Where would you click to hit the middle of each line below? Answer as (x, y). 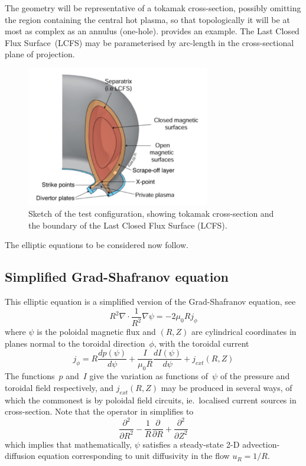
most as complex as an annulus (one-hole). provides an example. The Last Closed (152, 31)
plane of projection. (40, 54)
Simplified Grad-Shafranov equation (117, 277)
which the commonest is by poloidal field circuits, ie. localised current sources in (151, 400)
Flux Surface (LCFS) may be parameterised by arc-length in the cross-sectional (149, 42)
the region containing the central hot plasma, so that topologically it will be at (147, 19)
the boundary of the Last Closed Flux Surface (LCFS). (128, 225)
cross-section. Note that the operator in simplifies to (99, 411)
